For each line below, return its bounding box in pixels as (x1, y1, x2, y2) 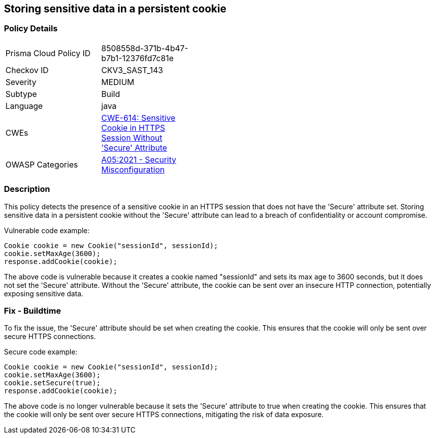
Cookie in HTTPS (101, 122, 165, 133)
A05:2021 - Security (101, 154, 176, 165)
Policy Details (4, 23, 58, 34)
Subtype (5, 88, 37, 99)
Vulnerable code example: (4, 226, 90, 235)
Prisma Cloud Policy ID (5, 48, 91, 58)
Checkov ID (5, 65, 49, 75)
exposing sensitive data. (4, 289, 84, 298)
